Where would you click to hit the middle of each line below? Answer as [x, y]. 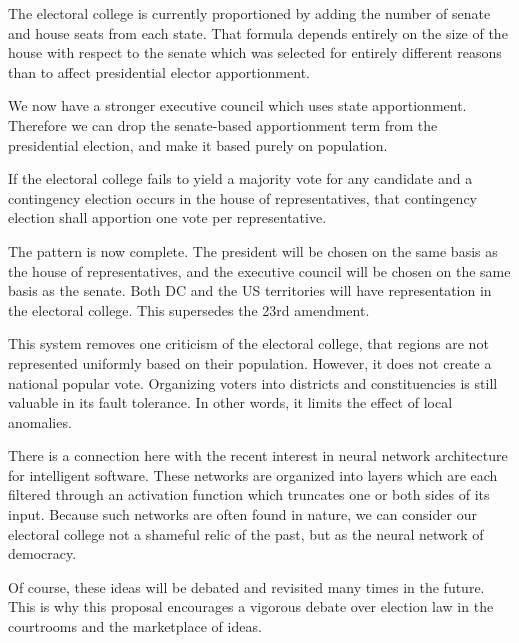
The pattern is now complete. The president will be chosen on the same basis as [253, 250]
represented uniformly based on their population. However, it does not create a [250, 362]
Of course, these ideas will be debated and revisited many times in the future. [246, 586]
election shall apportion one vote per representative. [167, 217]
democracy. [42, 553]
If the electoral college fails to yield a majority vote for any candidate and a [240, 178]
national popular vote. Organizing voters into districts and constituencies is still [253, 382]
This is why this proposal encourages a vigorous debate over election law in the [251, 606]
